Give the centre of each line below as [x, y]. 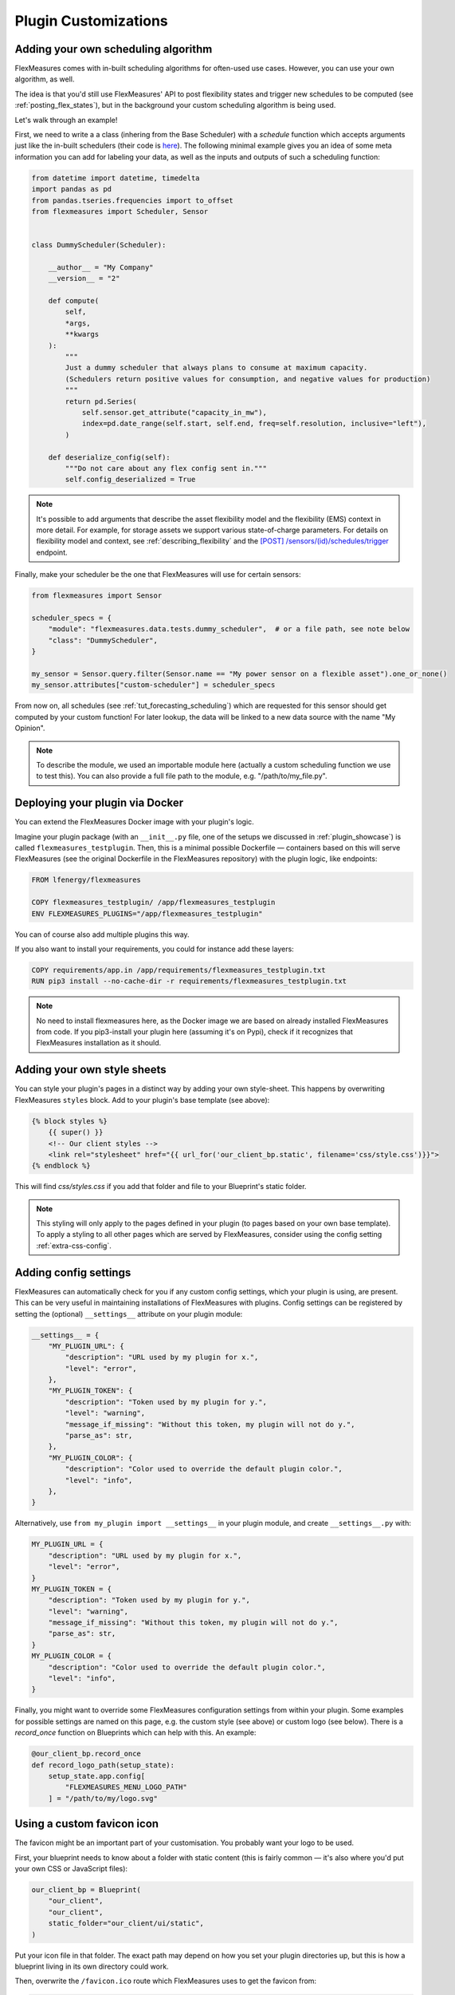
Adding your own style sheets [90, 1070]
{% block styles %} [69, 1121]
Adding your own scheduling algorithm [114, 49]
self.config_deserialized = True [130, 480]
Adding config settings [73, 1272]
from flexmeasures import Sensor [97, 596]
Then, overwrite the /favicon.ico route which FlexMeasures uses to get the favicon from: [166, 1981]
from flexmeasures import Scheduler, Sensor [120, 211]
